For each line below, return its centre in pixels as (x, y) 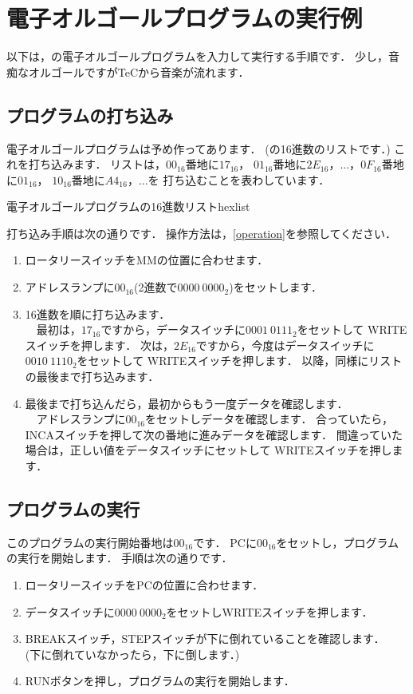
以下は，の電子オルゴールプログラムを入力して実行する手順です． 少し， (197, 56)
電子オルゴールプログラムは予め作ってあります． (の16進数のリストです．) (199, 148)
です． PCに (225, 542)
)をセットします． (276, 287)
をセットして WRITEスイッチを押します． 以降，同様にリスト (240, 361)
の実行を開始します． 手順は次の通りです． (120, 558)
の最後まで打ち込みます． (92, 377)
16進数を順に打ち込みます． (98, 313)
